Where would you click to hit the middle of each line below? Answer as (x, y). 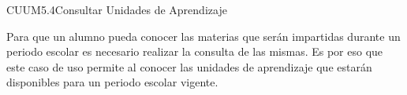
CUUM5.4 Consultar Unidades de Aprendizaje (117, 9)
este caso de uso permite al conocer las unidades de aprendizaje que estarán (189, 66)
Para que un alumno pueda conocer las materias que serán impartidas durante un (203, 36)
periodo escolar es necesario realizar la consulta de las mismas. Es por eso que (195, 51)
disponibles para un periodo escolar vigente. (112, 82)
